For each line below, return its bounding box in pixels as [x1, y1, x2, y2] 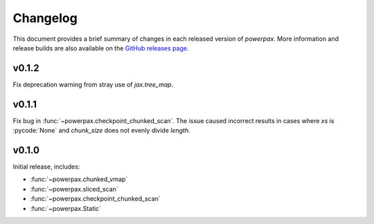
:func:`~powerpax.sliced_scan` [30, 185, 118, 193]
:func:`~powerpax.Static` [30, 204, 102, 212]
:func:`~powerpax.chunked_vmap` [30, 175, 128, 183]
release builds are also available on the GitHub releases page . [12, 44, 189, 52]
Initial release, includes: [12, 162, 80, 171]
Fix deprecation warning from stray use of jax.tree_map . [12, 80, 174, 88]
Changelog [12, 10, 78, 26]
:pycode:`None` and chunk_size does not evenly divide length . [12, 127, 190, 135]
